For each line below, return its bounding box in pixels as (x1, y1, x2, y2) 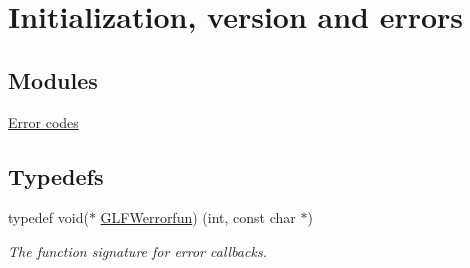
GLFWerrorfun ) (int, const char (100, 207, 296, 228)
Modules (8, 64, 98, 95)
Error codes (8, 111, 79, 132)
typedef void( (8, 207, 89, 228)
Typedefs (8, 160, 104, 191)
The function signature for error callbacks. (8, 240, 267, 261)
